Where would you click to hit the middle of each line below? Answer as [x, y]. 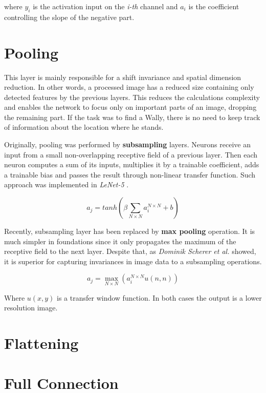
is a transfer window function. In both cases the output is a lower [159, 297]
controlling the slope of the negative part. [69, 17]
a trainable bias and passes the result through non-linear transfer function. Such [130, 174]
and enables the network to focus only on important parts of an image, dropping [130, 107]
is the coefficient [214, 6]
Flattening [41, 343]
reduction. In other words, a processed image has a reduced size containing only [129, 87]
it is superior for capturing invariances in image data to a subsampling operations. [133, 261]
